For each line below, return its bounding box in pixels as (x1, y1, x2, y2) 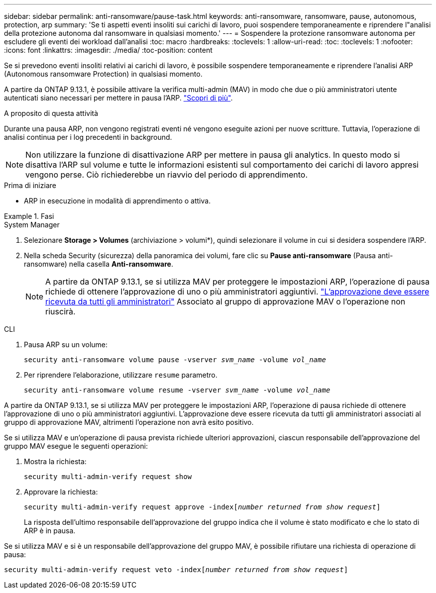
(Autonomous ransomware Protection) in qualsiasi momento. (4, 70, 203, 78)
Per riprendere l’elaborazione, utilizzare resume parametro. (24, 371, 218, 379)
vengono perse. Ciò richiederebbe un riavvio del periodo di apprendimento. (25, 170, 308, 180)
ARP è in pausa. (24, 526, 76, 535)
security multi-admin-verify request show (24, 473, 192, 481)
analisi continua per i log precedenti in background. (4, 133, 172, 141)
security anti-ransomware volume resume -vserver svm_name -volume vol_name (24, 386, 330, 394)
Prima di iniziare (4, 181, 56, 190)
